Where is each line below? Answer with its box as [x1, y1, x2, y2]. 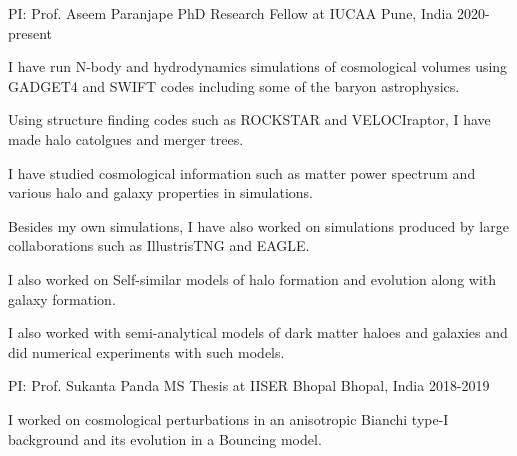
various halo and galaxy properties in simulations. [8, 182, 313, 203]
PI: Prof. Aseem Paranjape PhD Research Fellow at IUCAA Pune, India [8, 3, 453, 23]
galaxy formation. [8, 288, 116, 309]
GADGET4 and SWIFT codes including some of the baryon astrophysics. [8, 75, 460, 96]
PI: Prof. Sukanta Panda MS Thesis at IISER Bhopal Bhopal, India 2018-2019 [8, 375, 490, 396]
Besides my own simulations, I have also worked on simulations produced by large [8, 215, 509, 236]
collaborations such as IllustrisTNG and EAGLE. [8, 235, 310, 256]
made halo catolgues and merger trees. [8, 128, 244, 149]
